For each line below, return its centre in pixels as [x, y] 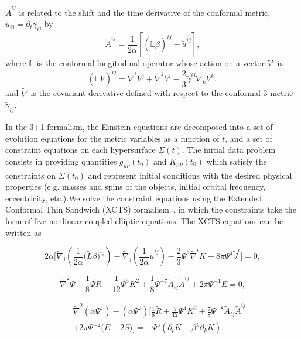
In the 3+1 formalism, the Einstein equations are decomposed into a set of [139, 127]
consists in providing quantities [61, 161]
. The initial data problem [229, 150]
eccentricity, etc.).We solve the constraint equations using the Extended [134, 198]
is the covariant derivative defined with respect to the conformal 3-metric [162, 93]
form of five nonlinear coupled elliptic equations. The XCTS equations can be [144, 220]
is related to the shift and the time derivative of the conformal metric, [145, 12]
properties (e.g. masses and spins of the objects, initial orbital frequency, [136, 186]
